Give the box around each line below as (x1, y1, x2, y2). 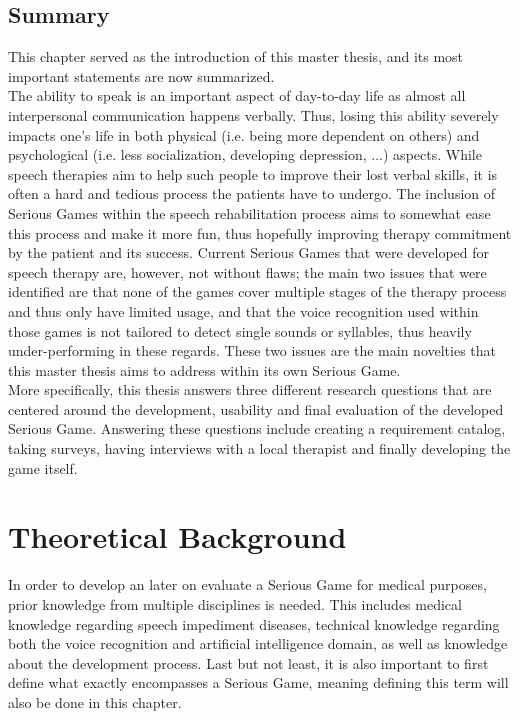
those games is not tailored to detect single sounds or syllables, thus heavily (8, 320, 472, 341)
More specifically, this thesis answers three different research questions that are (8, 379, 492, 400)
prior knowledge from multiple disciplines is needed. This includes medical (8, 593, 462, 614)
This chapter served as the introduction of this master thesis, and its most (8, 46, 464, 67)
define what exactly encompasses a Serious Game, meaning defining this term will (8, 672, 509, 693)
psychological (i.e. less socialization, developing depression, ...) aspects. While (8, 144, 482, 165)
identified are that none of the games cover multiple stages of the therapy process (8, 281, 507, 302)
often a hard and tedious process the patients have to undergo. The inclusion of (8, 183, 496, 204)
